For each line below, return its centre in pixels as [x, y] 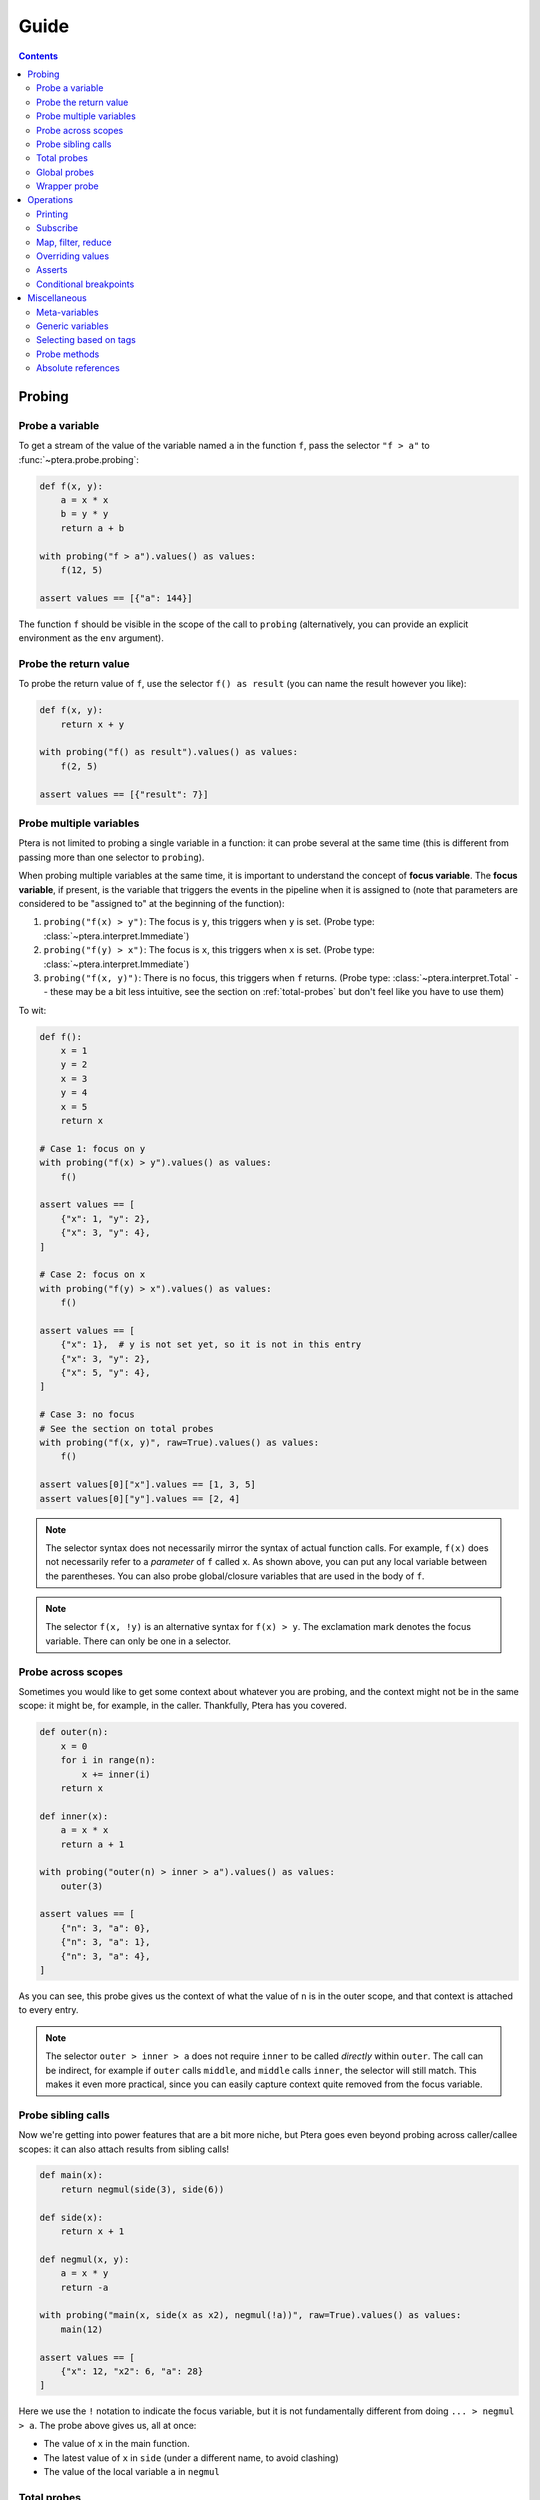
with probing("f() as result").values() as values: [169, 752]
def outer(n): [74, 1732]
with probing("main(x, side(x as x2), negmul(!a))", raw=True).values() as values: [250, 2315]
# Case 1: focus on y [92, 1148]
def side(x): [71, 2217]
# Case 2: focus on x [92, 1274]
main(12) [82, 2329]
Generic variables [72, 326]
